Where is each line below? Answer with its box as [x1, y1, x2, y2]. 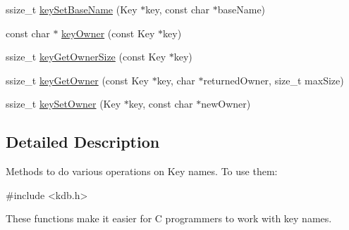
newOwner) [201, 96, 251, 111]
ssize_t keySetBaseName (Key [6, 2, 137, 16]
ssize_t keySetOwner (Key [6, 96, 121, 111]
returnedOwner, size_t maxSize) [203, 72, 344, 87]
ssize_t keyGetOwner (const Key [6, 72, 149, 87]
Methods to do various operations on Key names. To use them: [6, 164, 278, 179]
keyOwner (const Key [61, 25, 155, 40]
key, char [157, 72, 195, 87]
